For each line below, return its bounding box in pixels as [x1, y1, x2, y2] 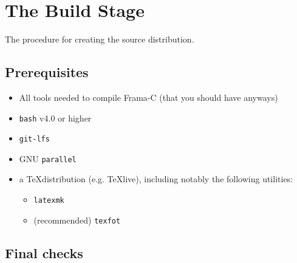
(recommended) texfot [33, 213, 121, 226]
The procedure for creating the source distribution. [5, 33, 194, 46]
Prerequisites [5, 63, 89, 81]
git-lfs [19, 135, 50, 144]
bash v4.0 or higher [19, 111, 92, 124]
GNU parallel [19, 152, 77, 165]
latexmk [33, 196, 64, 205]
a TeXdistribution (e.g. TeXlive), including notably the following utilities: [19, 172, 293, 185]
